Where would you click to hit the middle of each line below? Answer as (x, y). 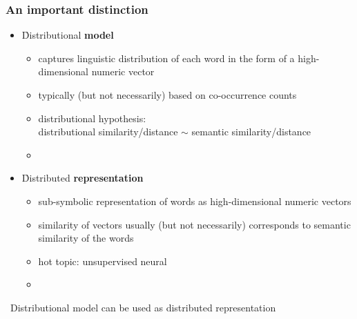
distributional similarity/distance (108, 132)
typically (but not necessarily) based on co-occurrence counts (167, 95)
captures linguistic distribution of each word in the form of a (166, 58)
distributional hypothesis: (92, 118)
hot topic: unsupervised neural (103, 261)
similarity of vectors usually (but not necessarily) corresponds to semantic (194, 224)
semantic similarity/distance (251, 132)
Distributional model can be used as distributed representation (143, 307)
